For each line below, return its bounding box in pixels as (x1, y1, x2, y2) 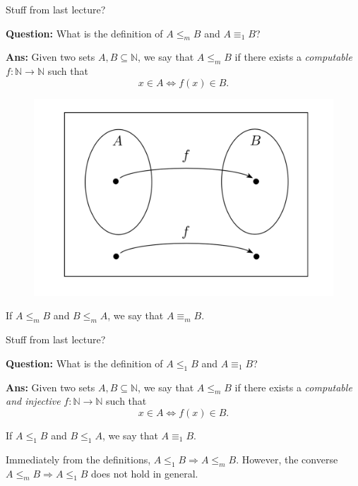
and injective (6, 393, 61, 408)
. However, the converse (236, 451, 338, 466)
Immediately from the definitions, (6, 451, 151, 466)
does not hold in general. (91, 466, 198, 480)
